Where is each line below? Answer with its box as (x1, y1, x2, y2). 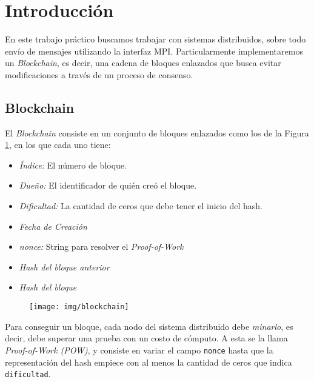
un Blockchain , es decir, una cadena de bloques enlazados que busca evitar (5, 56, 281, 69)
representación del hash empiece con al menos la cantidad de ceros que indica (5, 355, 292, 368)
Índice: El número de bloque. (19, 158, 127, 171)
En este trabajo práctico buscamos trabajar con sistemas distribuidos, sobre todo (5, 33, 306, 45)
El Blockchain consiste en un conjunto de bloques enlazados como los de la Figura (5, 126, 309, 139)
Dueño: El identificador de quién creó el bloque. (19, 179, 197, 192)
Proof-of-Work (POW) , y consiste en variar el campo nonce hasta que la (5, 343, 273, 356)
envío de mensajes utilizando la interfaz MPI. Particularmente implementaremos (5, 44, 303, 57)
